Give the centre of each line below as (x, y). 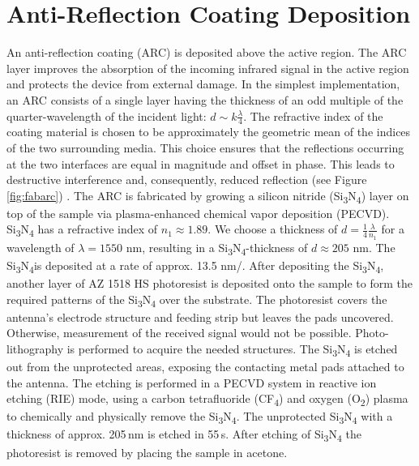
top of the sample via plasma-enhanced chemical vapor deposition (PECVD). (198, 213)
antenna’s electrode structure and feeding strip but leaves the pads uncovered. (200, 316)
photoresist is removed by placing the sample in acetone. (147, 452)
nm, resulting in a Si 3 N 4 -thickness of (217, 248)
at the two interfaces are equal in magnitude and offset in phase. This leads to (201, 163)
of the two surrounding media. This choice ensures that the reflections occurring (205, 147)
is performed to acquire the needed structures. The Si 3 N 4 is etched (232, 349)
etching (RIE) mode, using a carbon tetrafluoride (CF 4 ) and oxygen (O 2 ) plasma (207, 399)
